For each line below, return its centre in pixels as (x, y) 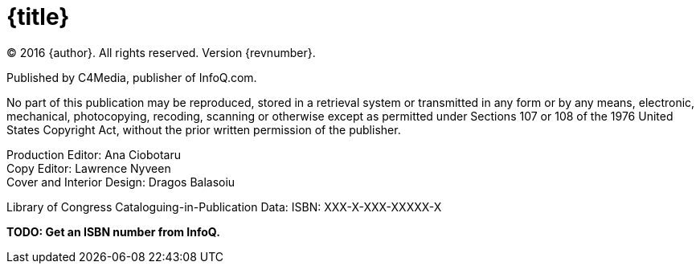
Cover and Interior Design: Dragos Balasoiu (121, 182)
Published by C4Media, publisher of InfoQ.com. (132, 77)
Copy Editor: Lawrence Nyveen (89, 168)
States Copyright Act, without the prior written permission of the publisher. (204, 129)
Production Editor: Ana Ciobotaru (94, 154)
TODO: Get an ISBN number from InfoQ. (113, 231)
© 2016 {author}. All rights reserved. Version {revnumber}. (161, 52)
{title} (38, 17)
